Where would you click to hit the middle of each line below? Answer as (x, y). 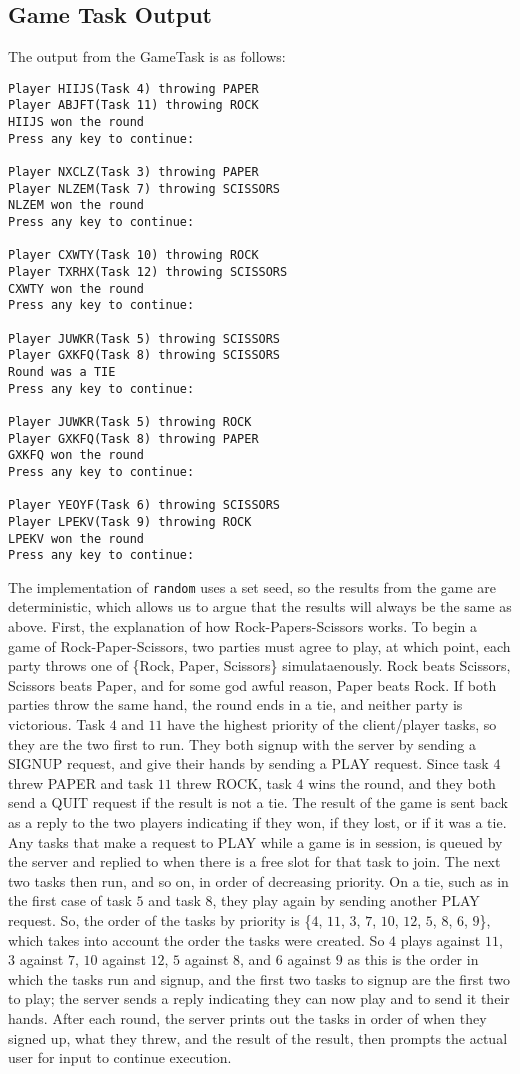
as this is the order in (413, 959)
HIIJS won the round (76, 122)
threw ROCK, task (234, 782)
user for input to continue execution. (120, 1057)
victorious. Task (57, 724)
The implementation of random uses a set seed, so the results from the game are (252, 586)
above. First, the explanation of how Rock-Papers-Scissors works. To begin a (243, 626)
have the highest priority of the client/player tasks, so (332, 724)
